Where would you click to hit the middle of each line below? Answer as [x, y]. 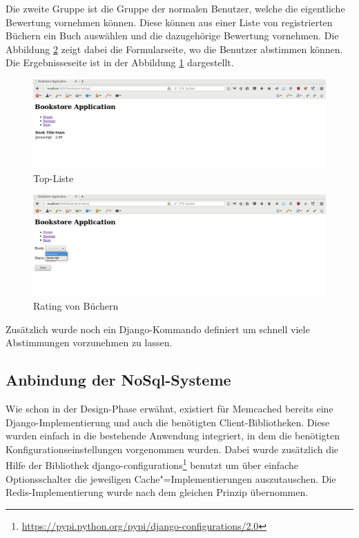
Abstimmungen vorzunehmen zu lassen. [89, 342]
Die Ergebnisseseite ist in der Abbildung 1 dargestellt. [120, 62]
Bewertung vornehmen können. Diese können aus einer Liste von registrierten [169, 22]
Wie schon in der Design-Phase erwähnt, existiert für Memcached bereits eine [169, 408]
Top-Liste [54, 178]
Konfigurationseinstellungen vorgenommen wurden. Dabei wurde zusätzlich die [172, 449]
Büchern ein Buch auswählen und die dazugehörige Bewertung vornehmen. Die [172, 36]
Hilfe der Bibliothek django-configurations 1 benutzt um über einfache [152, 464]
